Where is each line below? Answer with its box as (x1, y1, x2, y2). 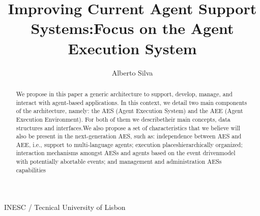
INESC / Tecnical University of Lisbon (4, 202, 126, 212)
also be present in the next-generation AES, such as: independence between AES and (16, 132, 242, 140)
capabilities (16, 165, 46, 174)
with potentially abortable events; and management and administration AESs (16, 157, 222, 166)
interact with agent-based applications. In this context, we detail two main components (16, 98, 247, 106)
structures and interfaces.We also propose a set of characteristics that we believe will (16, 123, 241, 132)
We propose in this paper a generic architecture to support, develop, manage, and (16, 89, 233, 98)
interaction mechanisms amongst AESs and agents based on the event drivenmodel (16, 149, 236, 157)
